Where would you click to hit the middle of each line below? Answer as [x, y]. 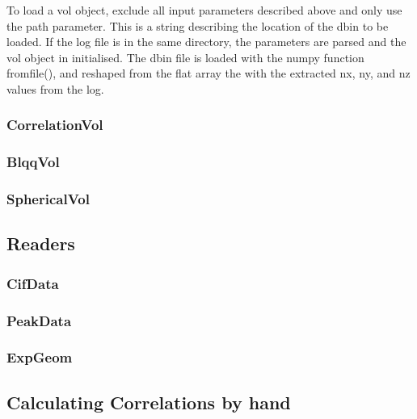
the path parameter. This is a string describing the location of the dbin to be [198, 25]
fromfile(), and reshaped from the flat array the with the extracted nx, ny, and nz [208, 73]
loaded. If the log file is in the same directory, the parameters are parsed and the [206, 42]
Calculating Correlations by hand [149, 402]
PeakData [39, 320]
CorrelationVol [55, 125]
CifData [33, 283]
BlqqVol [33, 162]
